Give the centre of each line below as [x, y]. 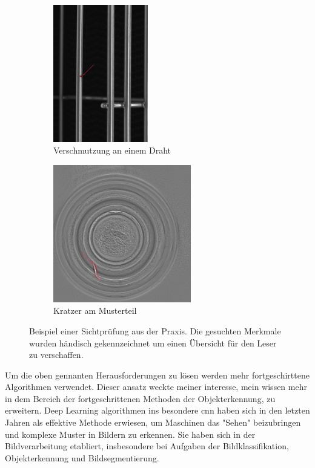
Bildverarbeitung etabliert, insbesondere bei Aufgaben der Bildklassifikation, [147, 446]
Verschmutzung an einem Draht [112, 150]
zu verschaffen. [56, 355]
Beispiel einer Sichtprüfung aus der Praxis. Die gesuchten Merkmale [155, 330]
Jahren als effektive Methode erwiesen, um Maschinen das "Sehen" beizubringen [153, 422]
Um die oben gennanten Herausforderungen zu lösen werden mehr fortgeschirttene [157, 375]
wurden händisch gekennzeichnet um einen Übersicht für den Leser [153, 343]
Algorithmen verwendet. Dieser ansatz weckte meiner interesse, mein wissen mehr [156, 387]
